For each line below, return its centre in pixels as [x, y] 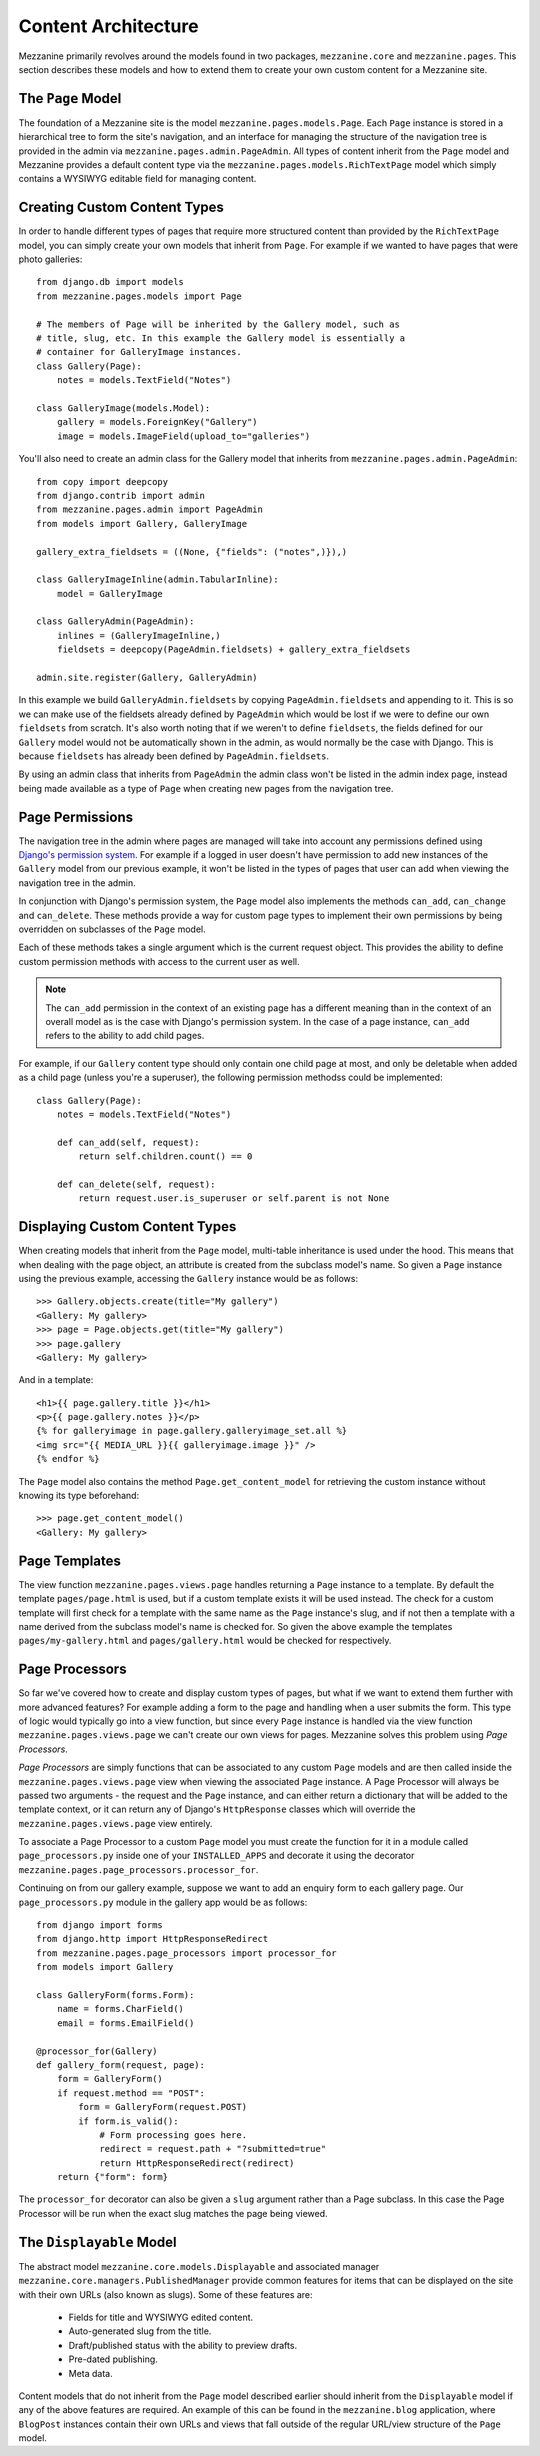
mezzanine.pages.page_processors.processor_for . [138, 1869]
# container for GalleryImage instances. [139, 352]
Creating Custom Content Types [121, 207]
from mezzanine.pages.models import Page [139, 296]
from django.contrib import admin [120, 495]
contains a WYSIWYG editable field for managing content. [137, 179]
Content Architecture [108, 26]
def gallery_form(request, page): [120, 2064]
